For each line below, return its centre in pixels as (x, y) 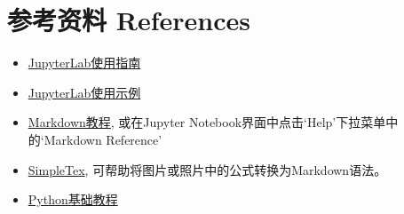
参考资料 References (129, 20)
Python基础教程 (73, 199)
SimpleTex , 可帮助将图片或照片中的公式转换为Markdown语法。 (207, 169)
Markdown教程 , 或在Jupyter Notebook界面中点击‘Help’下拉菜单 (207, 122)
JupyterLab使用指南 (84, 63)
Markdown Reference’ (103, 139)
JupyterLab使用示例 (84, 92)
